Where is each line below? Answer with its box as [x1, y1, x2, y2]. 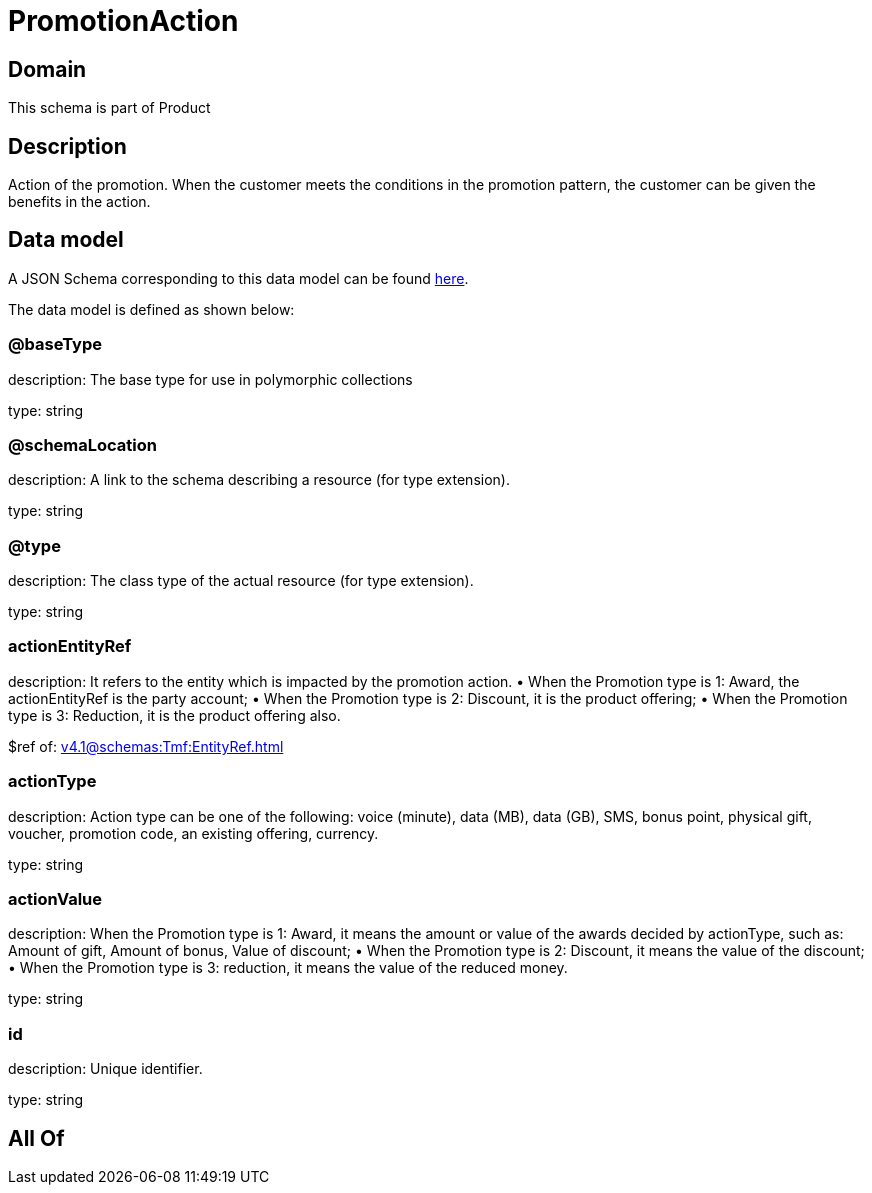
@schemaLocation [8, 434, 157, 455]
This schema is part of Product [8, 99, 211, 117]
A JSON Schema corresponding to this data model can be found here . [8, 269, 469, 287]
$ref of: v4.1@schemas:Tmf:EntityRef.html [8, 737, 284, 755]
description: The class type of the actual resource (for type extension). [8, 572, 474, 590]
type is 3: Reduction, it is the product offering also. [8, 706, 341, 724]
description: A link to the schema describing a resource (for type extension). [8, 471, 510, 489]
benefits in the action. [8, 193, 151, 211]
